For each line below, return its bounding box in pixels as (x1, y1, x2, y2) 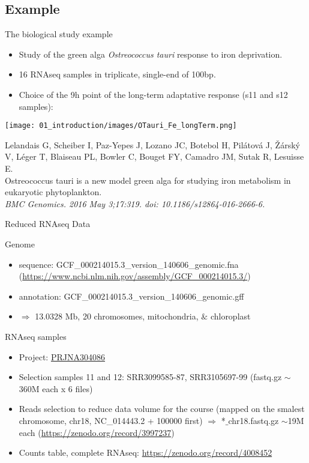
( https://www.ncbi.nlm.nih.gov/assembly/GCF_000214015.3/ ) (19, 270, 251, 282)
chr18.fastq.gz (228, 414, 279, 426)
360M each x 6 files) (19, 382, 93, 395)
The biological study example (5, 28, 113, 40)
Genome (5, 237, 35, 250)
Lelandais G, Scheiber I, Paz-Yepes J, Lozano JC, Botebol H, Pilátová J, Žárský (5, 138, 300, 151)
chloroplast (210, 310, 251, 322)
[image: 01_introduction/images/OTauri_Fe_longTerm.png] (5, 121, 237, 130)
